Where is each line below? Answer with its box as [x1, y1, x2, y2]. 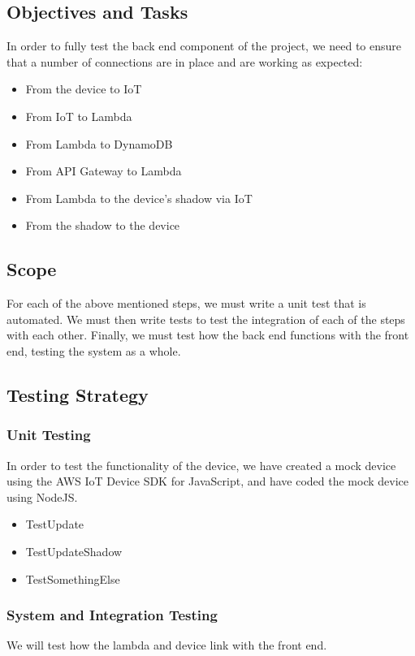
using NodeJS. [6, 488, 78, 505]
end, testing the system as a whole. [6, 342, 181, 359]
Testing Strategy [6, 382, 149, 407]
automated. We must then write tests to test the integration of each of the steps [6, 310, 405, 327]
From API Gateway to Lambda [25, 162, 182, 179]
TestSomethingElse [25, 570, 120, 587]
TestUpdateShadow [25, 542, 123, 559]
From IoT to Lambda [25, 107, 132, 124]
